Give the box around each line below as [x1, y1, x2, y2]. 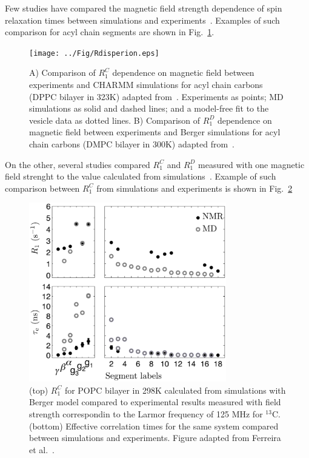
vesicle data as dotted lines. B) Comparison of [29, 113, 201, 126]
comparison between [5, 181, 80, 194]
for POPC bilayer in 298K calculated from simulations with [64, 383, 286, 396]
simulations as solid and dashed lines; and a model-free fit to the [29, 102, 269, 115]
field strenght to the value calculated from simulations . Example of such [5, 170, 276, 183]
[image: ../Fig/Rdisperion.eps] [29, 49, 159, 58]
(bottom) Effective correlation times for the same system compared [29, 419, 279, 432]
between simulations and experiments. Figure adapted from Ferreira [29, 431, 281, 444]
